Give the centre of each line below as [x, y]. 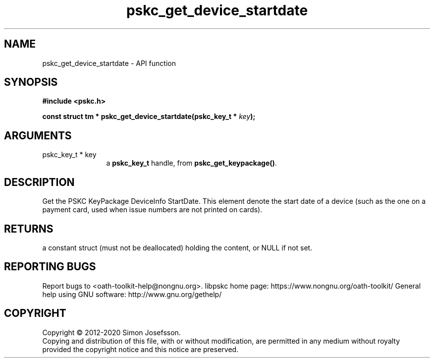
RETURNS [29, 229]
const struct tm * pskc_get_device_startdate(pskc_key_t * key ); [149, 117]
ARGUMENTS [38, 135]
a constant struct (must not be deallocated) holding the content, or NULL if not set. [177, 247]
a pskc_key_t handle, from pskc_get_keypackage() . [191, 163]
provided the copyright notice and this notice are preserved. [140, 349]
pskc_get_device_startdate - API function [109, 63]
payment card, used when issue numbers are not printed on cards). [152, 210]
